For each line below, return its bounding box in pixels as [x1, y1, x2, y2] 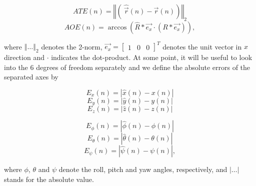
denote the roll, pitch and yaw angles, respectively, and [58, 164, 227, 174]
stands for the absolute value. [4, 173, 94, 184]
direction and [4, 52, 44, 62]
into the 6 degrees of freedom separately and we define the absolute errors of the [4, 61, 250, 72]
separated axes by [4, 71, 58, 82]
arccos [107, 23, 127, 31]
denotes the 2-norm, [41, 41, 102, 51]
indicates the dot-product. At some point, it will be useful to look [51, 52, 252, 62]
